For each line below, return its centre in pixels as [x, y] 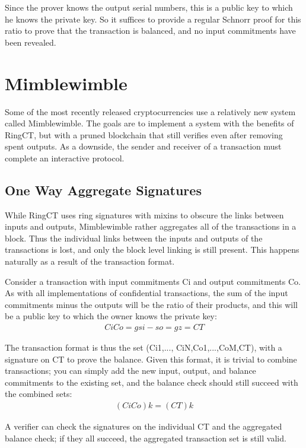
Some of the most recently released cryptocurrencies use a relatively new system [150, 111]
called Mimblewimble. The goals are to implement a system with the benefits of [149, 123]
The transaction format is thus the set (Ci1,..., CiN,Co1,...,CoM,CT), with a [144, 347]
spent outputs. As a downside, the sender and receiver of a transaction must [143, 146]
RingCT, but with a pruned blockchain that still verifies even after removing [144, 134]
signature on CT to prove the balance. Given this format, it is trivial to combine [151, 359]
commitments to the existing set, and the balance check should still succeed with [152, 382]
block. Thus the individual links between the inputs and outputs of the [134, 238]
